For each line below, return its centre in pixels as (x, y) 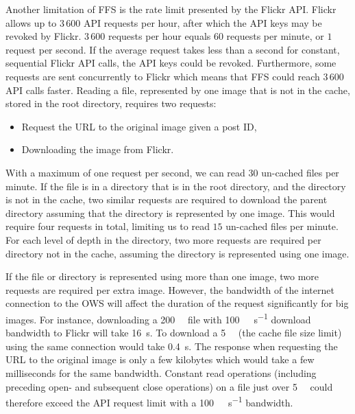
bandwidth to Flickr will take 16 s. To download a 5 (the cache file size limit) (174, 333)
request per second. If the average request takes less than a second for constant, (173, 49)
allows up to (31, 22)
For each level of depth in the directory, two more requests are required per (163, 239)
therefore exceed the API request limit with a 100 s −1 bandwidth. (149, 401)
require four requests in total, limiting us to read (108, 226)
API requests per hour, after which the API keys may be (203, 22)
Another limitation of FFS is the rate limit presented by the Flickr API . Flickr (171, 9)
